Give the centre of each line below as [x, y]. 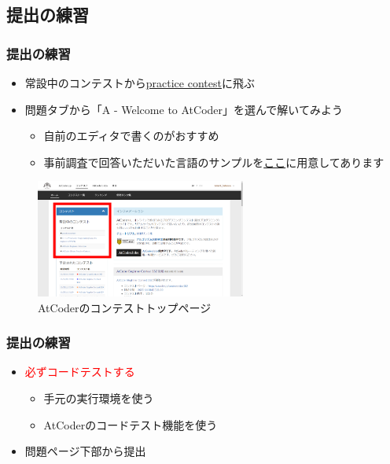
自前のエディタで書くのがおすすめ [131, 136]
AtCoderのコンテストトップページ [125, 307]
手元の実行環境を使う [99, 398]
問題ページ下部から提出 [85, 451]
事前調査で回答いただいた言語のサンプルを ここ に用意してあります [214, 162]
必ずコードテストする [80, 372]
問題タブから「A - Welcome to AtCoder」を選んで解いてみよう [184, 109]
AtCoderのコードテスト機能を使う [131, 424]
